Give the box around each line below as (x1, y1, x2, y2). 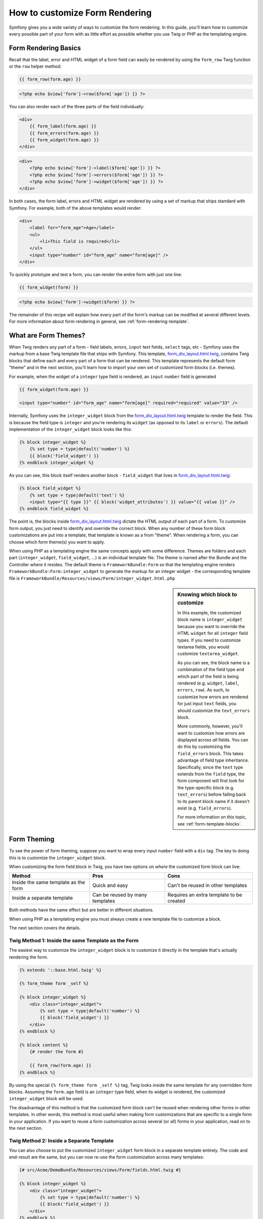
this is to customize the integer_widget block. (9, 855, 106, 861)
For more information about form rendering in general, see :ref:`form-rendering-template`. (9, 318, 189, 324)
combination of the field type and (177, 667, 244, 672)
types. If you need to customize (177, 637, 241, 643)
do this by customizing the (177, 744, 231, 749)
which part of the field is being (177, 673, 239, 679)
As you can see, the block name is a (177, 660, 250, 666)
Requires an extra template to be (167, 891, 243, 898)
